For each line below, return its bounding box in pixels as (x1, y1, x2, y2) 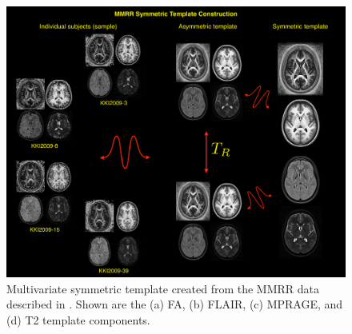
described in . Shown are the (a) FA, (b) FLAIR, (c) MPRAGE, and (6, 296, 343, 312)
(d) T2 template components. (6, 311, 150, 328)
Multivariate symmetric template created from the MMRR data (6, 280, 320, 296)
